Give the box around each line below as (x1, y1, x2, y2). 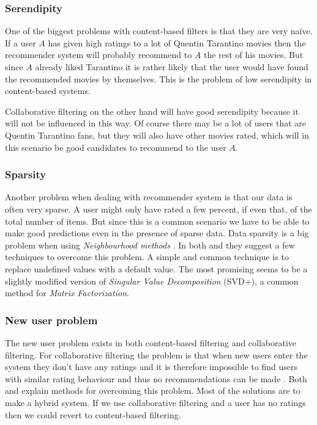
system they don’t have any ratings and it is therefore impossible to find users (5, 360, 297, 373)
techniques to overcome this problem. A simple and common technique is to (5, 250, 289, 263)
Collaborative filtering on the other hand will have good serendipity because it (5, 104, 299, 117)
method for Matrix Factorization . (5, 286, 129, 299)
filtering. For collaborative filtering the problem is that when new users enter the (5, 348, 308, 361)
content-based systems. (5, 84, 91, 97)
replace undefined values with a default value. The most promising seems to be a (5, 262, 308, 275)
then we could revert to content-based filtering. (5, 408, 181, 421)
